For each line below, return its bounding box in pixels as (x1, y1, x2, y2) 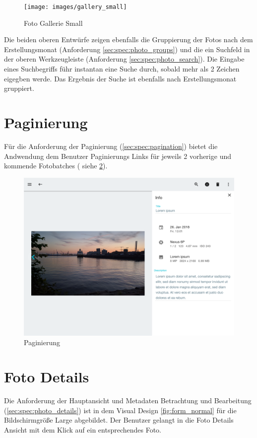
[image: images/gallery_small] (24, 3, 127, 10)
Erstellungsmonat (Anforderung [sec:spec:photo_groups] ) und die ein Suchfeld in (4, 44, 250, 54)
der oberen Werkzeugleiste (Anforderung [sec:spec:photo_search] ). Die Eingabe (4, 54, 245, 64)
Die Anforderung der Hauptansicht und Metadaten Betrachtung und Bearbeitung (4, 395, 252, 406)
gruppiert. (4, 83, 34, 93)
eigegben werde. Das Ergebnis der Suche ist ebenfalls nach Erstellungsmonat (4, 73, 237, 83)
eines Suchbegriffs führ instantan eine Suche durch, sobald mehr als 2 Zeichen (4, 64, 240, 74)
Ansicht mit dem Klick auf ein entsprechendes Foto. (4, 424, 162, 435)
